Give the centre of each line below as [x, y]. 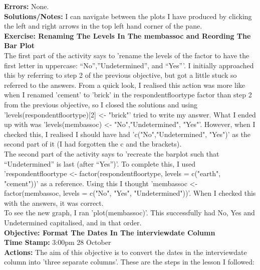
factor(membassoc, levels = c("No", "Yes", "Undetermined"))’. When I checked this [130, 193]
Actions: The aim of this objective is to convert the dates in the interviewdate [125, 252]
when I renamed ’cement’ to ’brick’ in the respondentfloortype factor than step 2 [128, 95]
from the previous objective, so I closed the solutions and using [101, 104]
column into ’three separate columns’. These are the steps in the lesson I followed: [129, 262]
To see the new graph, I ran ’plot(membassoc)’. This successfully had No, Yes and [129, 213]
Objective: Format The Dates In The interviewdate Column [110, 232]
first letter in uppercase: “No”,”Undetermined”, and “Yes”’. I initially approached [129, 65]
